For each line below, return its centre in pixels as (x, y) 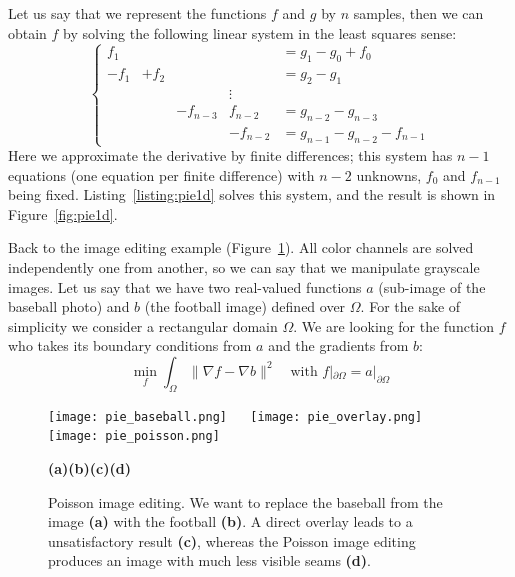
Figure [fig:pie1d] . (63, 213)
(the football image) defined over (245, 306)
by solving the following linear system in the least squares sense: (260, 32)
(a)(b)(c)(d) (89, 468)
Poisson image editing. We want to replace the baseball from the (245, 501)
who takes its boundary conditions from (130, 345)
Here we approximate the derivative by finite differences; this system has (230, 155)
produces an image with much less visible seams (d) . (209, 560)
